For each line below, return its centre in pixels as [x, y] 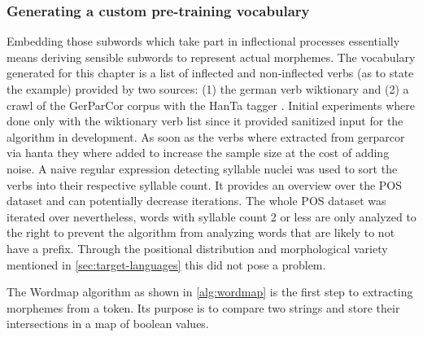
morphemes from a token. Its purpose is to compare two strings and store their [203, 307]
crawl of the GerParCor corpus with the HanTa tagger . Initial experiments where [211, 105]
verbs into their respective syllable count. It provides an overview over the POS [205, 184]
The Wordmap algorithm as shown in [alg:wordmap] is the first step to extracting [210, 292]
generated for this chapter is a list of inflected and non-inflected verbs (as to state [210, 73]
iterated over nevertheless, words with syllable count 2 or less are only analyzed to [211, 216]
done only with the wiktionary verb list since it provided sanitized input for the [205, 121]
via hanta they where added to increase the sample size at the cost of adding [198, 153]
